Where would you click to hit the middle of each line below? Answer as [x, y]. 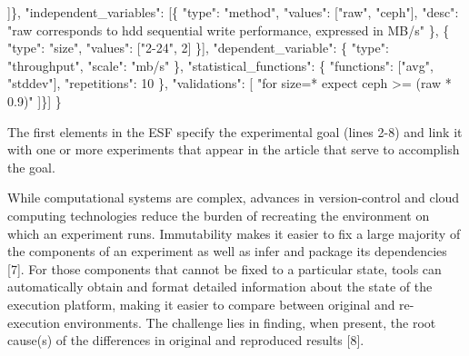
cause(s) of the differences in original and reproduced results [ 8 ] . [186, 340]
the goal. [31, 167]
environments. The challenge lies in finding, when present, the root [250, 322]
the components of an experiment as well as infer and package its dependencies [227, 251]
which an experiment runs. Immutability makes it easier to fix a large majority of [234, 233]
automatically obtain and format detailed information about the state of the [220, 287]
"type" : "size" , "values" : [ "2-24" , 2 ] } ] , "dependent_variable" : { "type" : [198, 48]
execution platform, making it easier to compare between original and [201, 304]
